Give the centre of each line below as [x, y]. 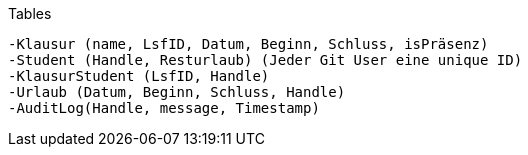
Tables [30, 13]
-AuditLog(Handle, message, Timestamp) [164, 108]
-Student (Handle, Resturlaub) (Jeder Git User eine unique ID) [265, 60]
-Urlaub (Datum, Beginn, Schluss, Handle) [177, 92]
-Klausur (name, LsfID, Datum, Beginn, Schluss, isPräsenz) [248, 44]
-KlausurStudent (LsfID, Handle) [139, 76]
